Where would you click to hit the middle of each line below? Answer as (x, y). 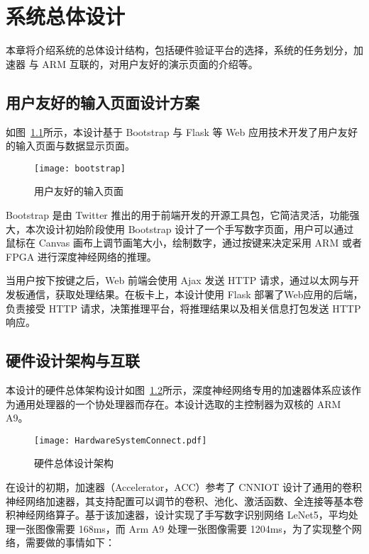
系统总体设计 (66, 16)
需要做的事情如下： (70, 542)
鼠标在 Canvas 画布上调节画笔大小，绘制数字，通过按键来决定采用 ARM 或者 (184, 243)
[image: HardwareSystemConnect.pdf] (121, 440)
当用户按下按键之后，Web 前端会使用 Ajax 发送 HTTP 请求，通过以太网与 (177, 280)
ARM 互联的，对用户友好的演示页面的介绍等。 (150, 63)
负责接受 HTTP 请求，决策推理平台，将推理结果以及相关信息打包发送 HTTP (183, 308)
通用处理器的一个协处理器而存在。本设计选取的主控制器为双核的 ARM (178, 403)
